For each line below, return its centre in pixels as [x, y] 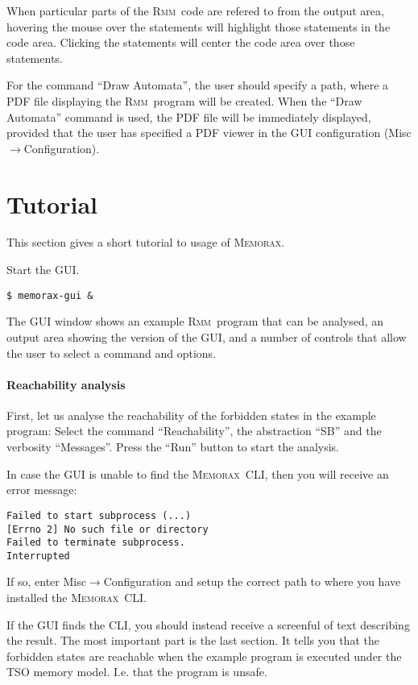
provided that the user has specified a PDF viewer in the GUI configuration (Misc [209, 133]
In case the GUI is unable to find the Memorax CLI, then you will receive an [198, 473]
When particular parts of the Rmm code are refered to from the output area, [195, 10]
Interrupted [38, 556]
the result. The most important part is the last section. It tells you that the [193, 640]
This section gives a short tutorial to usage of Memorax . [146, 242]
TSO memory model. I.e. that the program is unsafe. [137, 672]
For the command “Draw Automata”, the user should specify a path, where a [198, 85]
